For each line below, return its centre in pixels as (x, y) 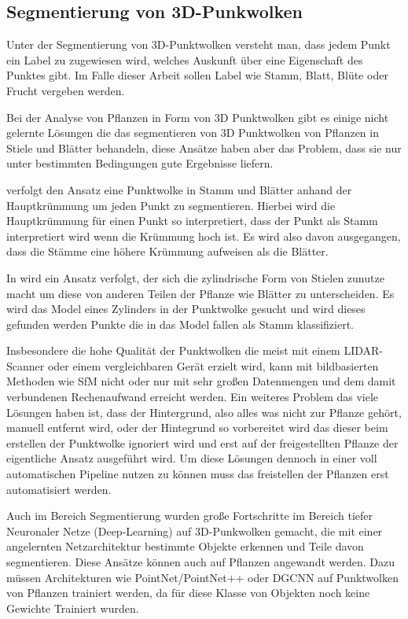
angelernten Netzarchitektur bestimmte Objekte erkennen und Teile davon (185, 546)
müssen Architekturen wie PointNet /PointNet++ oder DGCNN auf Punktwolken (202, 577)
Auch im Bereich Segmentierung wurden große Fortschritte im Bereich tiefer (190, 516)
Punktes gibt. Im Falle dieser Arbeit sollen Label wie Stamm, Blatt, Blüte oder (197, 75)
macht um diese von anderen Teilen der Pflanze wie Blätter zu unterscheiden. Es (200, 293)
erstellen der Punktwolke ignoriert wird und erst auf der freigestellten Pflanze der (202, 442)
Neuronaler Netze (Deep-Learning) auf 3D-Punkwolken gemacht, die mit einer (195, 531)
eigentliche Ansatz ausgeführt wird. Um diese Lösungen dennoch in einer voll (192, 458)
